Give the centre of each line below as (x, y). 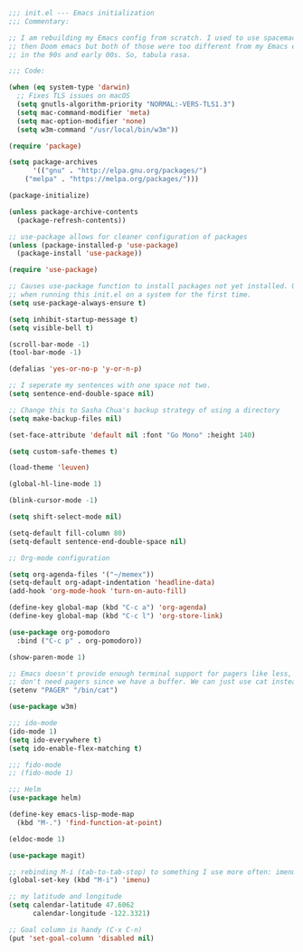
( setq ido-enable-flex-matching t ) (76, 748)
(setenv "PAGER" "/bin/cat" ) (63, 690)
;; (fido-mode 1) (41, 773)
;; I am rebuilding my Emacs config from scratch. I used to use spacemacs (154, 38)
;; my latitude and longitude (66, 897)
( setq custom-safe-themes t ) (63, 452)
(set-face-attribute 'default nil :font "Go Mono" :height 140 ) (132, 435)
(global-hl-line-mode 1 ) (55, 484)
